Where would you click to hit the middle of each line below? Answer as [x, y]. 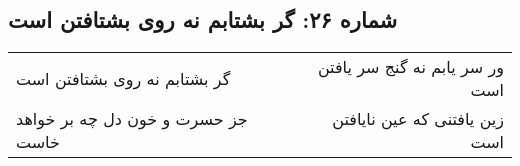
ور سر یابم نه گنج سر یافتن [410, 67]
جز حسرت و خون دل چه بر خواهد [132, 119]
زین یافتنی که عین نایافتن [418, 119]
